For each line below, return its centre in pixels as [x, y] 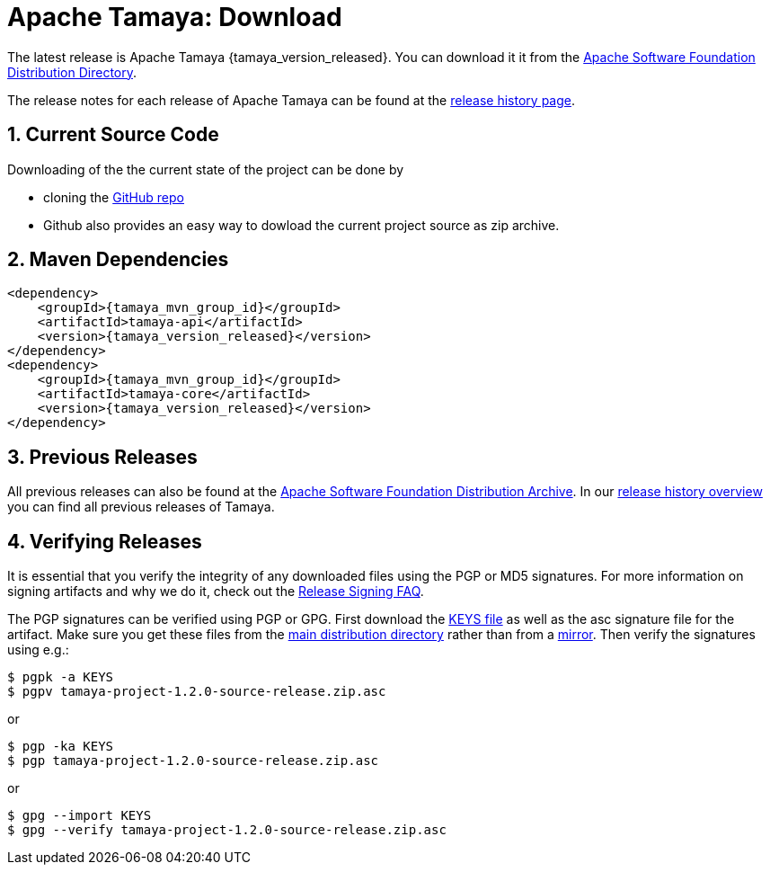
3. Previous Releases [102, 457]
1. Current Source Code [113, 135]
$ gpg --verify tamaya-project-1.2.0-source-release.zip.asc [227, 830]
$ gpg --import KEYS [80, 816]
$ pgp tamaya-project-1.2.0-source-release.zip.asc [193, 761]
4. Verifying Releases [105, 541]
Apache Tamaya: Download [175, 17]
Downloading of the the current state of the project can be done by [206, 169]
